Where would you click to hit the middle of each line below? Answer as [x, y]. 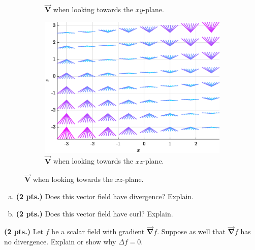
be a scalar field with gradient [98, 231]
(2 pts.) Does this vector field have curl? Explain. [94, 213]
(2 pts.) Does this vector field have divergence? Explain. [105, 196]
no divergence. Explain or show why [60, 242]
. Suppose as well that [191, 231]
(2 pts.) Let [24, 231]
